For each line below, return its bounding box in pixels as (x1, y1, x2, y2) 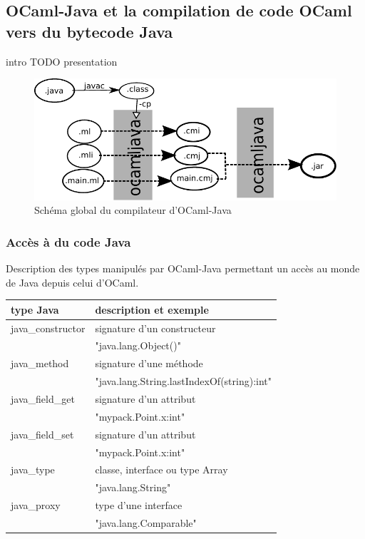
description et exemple (95, 302, 209, 317)
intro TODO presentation (6, 53, 118, 68)
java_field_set (11, 426, 74, 441)
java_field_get (11, 391, 75, 406)
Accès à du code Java (6, 232, 131, 250)
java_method (11, 356, 69, 371)
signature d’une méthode (95, 356, 203, 371)
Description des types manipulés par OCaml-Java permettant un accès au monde (6, 261, 360, 276)
